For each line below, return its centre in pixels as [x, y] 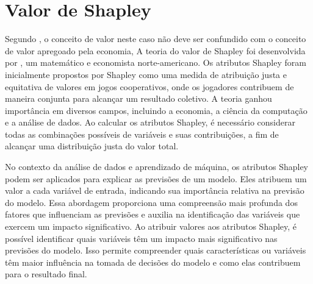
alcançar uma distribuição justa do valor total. [92, 146]
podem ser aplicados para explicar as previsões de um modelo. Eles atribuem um [156, 178]
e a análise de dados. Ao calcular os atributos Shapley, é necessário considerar [150, 122]
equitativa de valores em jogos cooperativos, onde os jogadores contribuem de [149, 86]
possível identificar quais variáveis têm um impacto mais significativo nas [141, 238]
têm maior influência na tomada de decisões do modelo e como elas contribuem [153, 262]
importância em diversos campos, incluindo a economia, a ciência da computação [156, 110]
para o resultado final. [46, 274]
